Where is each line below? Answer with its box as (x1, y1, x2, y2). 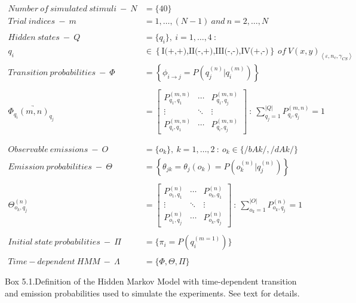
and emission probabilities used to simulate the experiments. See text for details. (5, 286, 300, 299)
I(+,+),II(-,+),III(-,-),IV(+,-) (161, 47, 269, 55)
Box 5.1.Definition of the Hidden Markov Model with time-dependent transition (5, 275, 297, 287)
